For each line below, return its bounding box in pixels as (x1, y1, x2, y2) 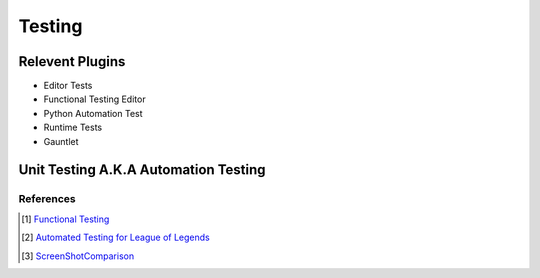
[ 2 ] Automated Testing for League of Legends (21, 231, 210, 244)
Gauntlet (43, 135, 79, 147)
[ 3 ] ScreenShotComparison (21, 250, 135, 262)
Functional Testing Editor (43, 93, 146, 105)
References (18, 192, 76, 206)
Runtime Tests (43, 121, 103, 134)
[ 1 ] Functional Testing (21, 213, 110, 225)
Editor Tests (43, 80, 93, 92)
